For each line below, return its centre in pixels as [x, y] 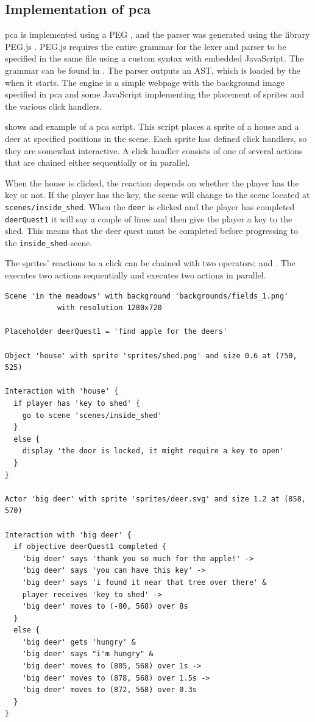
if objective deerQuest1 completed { [90, 547]
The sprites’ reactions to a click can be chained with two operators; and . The [150, 263]
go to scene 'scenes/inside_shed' [92, 415]
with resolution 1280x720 [109, 308]
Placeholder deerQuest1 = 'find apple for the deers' [116, 332]
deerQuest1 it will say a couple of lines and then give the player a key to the [149, 218]
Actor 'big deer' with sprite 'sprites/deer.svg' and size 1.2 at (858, [155, 499]
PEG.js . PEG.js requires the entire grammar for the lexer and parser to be [146, 46]
